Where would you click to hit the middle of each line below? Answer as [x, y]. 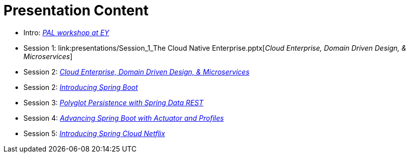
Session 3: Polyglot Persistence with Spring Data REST [113, 102]
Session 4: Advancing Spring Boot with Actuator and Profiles [124, 118]
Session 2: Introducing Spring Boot [81, 87]
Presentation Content [76, 10]
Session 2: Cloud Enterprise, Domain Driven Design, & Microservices [137, 72]
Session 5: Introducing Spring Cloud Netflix [94, 133]
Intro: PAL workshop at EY [66, 32]
